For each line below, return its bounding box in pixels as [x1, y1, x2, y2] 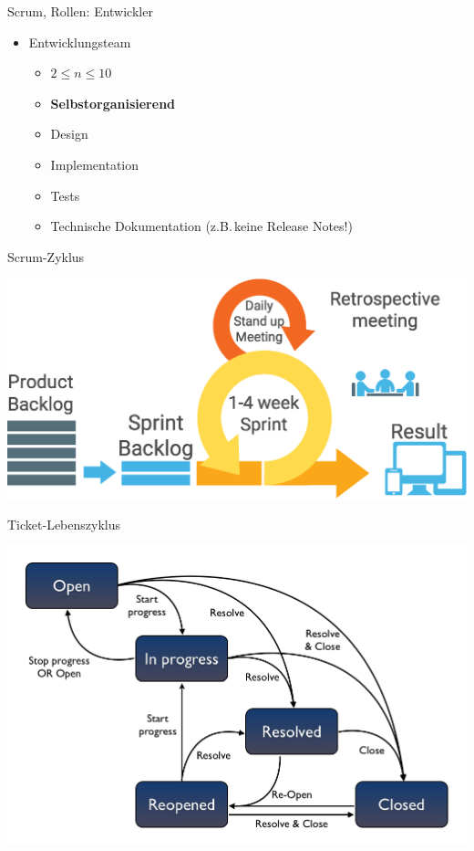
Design [50, 124, 88, 143]
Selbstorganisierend [50, 93, 176, 112]
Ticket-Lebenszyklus [7, 514, 120, 533]
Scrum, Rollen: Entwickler [7, 2, 153, 20]
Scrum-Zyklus [7, 247, 85, 266]
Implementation [50, 154, 139, 173]
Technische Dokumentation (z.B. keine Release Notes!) [50, 216, 353, 236]
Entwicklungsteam [28, 32, 131, 51]
